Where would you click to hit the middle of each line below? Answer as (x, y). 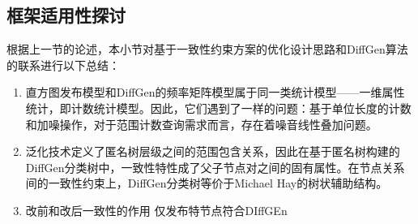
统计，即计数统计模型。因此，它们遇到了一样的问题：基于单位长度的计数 (218, 108)
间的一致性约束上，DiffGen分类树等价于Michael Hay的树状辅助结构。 (207, 183)
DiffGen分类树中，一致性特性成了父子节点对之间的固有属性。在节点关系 (215, 167)
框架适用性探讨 (66, 15)
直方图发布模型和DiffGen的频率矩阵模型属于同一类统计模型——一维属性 (215, 92)
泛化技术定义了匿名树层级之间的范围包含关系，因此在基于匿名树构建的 (213, 151)
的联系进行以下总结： (63, 65)
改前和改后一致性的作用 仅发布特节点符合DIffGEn (156, 210)
